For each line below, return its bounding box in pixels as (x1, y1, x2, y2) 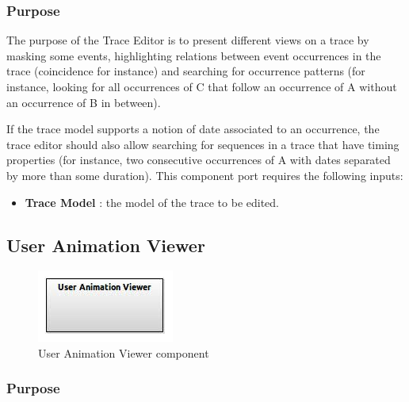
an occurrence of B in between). (6, 94, 161, 110)
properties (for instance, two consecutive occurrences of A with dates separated (6, 151, 391, 168)
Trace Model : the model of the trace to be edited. (25, 193, 279, 210)
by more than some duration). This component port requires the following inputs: (6, 167, 403, 183)
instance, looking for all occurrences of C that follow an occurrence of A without (6, 78, 397, 94)
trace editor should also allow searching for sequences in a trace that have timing (6, 136, 399, 152)
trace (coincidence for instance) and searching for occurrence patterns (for (6, 63, 365, 79)
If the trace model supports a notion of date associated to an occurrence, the (6, 121, 380, 137)
